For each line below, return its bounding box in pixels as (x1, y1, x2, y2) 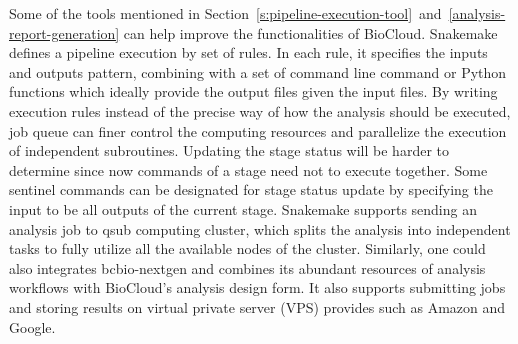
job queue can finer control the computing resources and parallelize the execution (9, 120, 507, 141)
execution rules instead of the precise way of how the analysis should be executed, (9, 100, 511, 121)
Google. (9, 316, 56, 337)
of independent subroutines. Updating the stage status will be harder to (9, 140, 449, 161)
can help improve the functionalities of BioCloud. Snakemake (123, 22, 498, 43)
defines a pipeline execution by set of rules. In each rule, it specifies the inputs (9, 42, 488, 63)
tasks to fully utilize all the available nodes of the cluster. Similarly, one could (9, 238, 486, 259)
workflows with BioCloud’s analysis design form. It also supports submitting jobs (9, 277, 506, 298)
